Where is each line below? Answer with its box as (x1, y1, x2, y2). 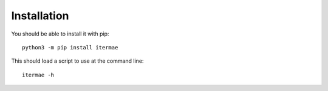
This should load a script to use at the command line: (11, 57, 144, 64)
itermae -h (22, 71, 55, 78)
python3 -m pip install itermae (22, 44, 118, 51)
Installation (11, 9, 69, 22)
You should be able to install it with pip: (11, 30, 109, 37)
